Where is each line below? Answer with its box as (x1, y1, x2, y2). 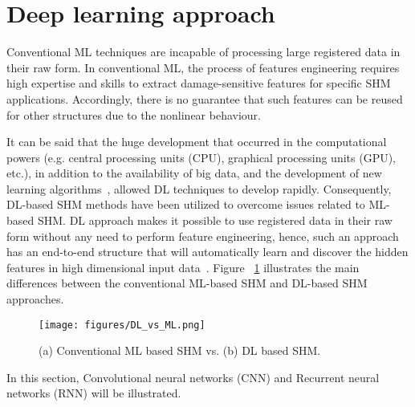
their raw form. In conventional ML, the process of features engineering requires (6, 59, 400, 75)
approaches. (6, 291, 64, 307)
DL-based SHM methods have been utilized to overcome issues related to (6, 196, 365, 213)
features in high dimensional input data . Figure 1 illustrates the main (6, 258, 360, 275)
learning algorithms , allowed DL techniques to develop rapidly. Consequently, (6, 180, 392, 197)
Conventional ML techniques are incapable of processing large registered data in (6, 43, 401, 60)
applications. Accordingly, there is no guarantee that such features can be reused (6, 90, 403, 107)
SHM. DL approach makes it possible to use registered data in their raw (37, 212, 393, 229)
